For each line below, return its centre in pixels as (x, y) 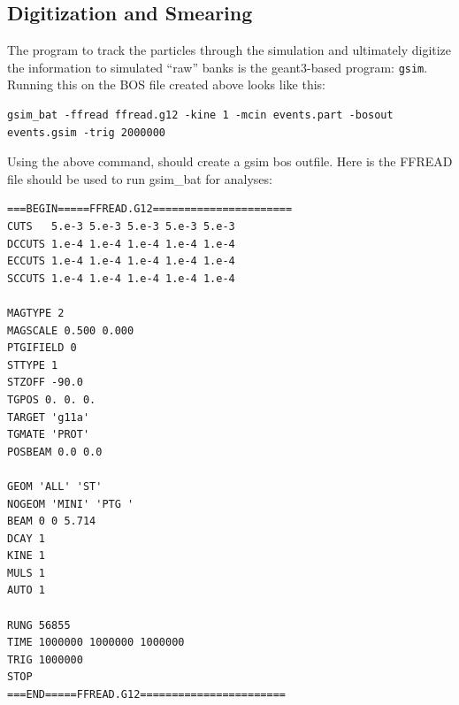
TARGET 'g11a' (49, 417)
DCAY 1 (26, 538)
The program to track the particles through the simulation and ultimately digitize (229, 50)
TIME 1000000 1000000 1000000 (96, 643)
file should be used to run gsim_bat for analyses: (140, 178)
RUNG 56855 (39, 625)
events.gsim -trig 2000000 (86, 132)
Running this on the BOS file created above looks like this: (166, 84)
